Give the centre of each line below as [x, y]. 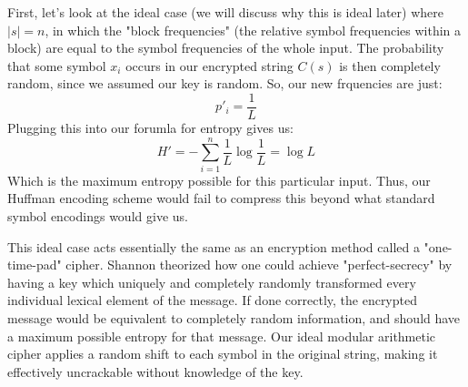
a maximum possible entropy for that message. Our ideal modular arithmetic [222, 336]
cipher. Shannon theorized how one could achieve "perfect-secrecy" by [259, 265]
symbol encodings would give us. [98, 215]
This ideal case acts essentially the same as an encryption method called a [214, 246]
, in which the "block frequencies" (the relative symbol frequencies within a [253, 30]
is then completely [390, 65]
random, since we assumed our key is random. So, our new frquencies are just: [225, 83]
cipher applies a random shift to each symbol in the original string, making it [223, 354]
